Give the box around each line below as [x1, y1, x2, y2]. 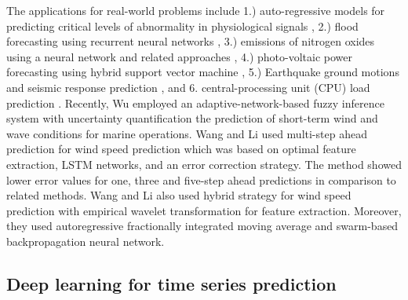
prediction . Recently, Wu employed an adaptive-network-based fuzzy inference [6, 94, 384, 111]
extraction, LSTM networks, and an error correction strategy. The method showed [6, 155, 402, 172]
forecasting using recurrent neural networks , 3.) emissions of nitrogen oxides [6, 33, 375, 49]
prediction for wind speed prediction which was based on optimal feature [6, 141, 356, 157]
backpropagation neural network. [6, 232, 165, 249]
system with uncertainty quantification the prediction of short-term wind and [6, 110, 378, 126]
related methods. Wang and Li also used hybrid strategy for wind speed [6, 187, 352, 203]
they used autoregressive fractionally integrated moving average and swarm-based [6, 218, 399, 234]
